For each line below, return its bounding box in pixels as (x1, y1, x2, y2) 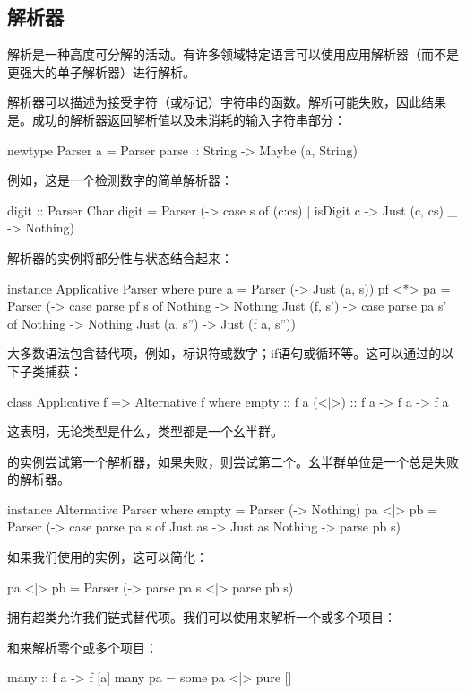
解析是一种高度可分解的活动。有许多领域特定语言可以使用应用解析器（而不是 (7, 45, 459, 64)
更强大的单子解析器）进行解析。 (7, 62, 195, 81)
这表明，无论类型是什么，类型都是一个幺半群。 (7, 422, 283, 441)
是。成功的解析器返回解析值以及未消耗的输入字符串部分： (7, 110, 346, 128)
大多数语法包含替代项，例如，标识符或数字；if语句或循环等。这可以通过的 (7, 344, 442, 363)
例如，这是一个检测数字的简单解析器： (7, 171, 233, 189)
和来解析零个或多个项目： (7, 637, 158, 656)
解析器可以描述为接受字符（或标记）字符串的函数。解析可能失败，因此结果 (7, 92, 446, 111)
